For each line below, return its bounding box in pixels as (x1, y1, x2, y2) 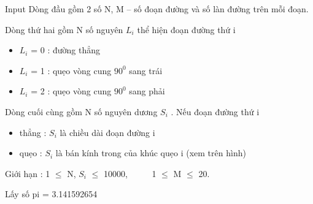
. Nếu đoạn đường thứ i (171, 105, 260, 118)
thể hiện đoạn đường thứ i (137, 23, 236, 36)
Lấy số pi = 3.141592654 (5, 187, 98, 200)
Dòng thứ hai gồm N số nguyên (5, 23, 123, 36)
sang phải (129, 85, 165, 97)
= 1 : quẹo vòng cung (31, 64, 112, 77)
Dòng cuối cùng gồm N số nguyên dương (5, 105, 158, 118)
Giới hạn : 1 (5, 167, 50, 179)
